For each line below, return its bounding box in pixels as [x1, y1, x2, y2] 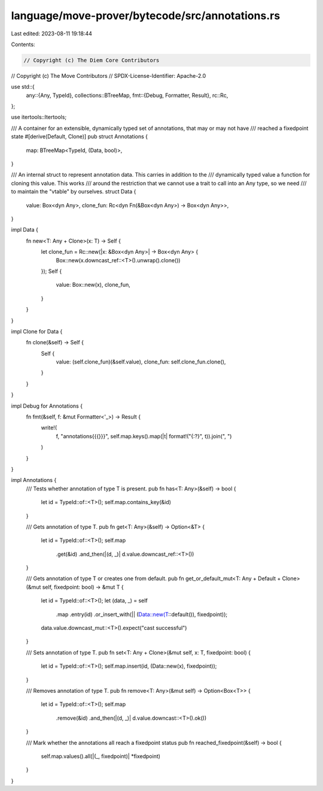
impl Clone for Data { [11, 328, 63, 335]
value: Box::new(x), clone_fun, [56, 281, 131, 289]
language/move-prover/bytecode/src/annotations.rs [11, 9, 281, 22]
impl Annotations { [11, 477, 57, 484]
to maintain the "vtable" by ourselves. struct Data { [11, 188, 136, 195]
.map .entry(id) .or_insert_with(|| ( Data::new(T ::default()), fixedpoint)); [56, 611, 228, 618]
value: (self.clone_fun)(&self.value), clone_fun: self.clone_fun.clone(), [56, 358, 226, 365]
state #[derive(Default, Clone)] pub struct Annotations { [11, 133, 148, 140]
